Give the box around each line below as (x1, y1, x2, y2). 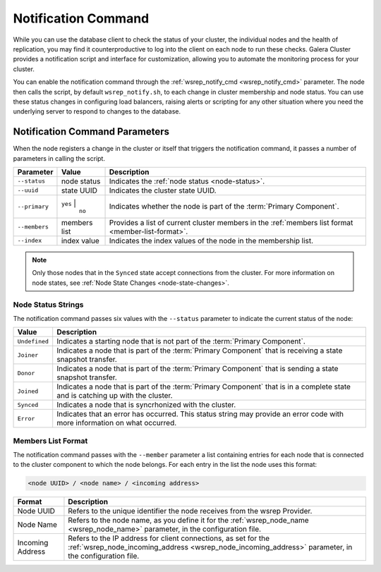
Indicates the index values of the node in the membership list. (109, 236, 314, 245)
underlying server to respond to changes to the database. (13, 107, 181, 116)
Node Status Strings (13, 300, 84, 310)
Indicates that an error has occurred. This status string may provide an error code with (56, 409, 344, 419)
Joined (17, 387, 39, 395)
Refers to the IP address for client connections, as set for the (68, 533, 270, 543)
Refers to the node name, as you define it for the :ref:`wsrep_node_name (68, 516, 310, 525)
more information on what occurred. (56, 418, 177, 428)
